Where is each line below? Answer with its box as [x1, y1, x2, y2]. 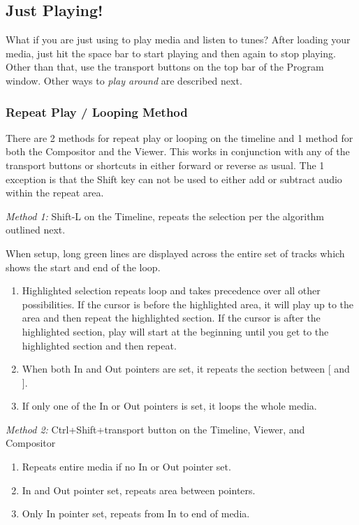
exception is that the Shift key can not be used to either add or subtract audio [6, 171, 342, 186]
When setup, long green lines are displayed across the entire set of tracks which [6, 245, 345, 260]
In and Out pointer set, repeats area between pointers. [22, 482, 256, 497]
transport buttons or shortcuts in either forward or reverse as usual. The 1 [6, 157, 325, 172]
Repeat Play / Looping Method [6, 103, 188, 120]
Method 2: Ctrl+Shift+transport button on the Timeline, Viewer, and [6, 422, 305, 436]
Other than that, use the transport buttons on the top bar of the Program [6, 59, 324, 74]
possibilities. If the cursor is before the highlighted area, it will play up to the [22, 296, 354, 311]
